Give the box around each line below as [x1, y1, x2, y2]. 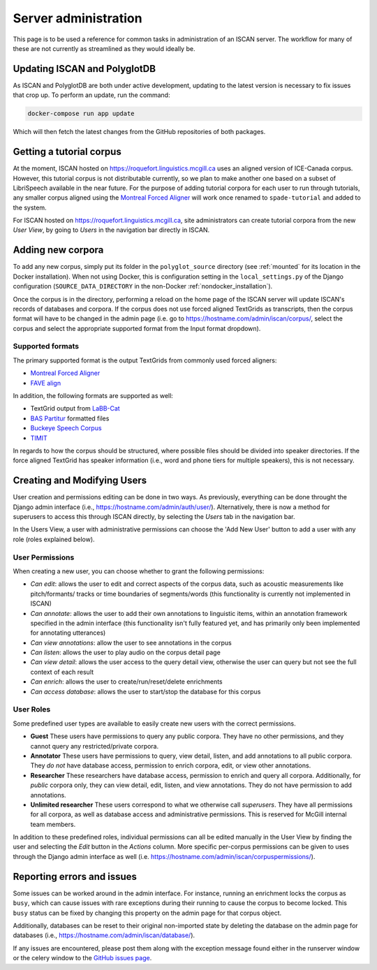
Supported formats [13, 341, 80, 351]
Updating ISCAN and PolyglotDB [13, 63, 156, 75]
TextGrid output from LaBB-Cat [30, 404, 120, 413]
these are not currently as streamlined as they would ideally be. [13, 44, 195, 52]
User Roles [13, 705, 51, 714]
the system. [13, 203, 47, 212]
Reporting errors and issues [13, 870, 138, 883]
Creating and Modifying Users [13, 475, 147, 487]
